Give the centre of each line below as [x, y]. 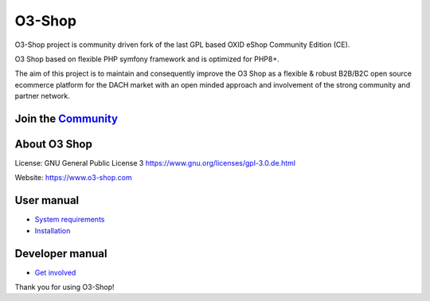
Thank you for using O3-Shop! [64, 287]
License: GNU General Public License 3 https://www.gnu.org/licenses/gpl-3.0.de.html [155, 163]
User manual [47, 200]
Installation [53, 230]
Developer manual [61, 254]
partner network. [43, 96]
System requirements [70, 220]
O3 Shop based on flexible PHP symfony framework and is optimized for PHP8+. [147, 59]
